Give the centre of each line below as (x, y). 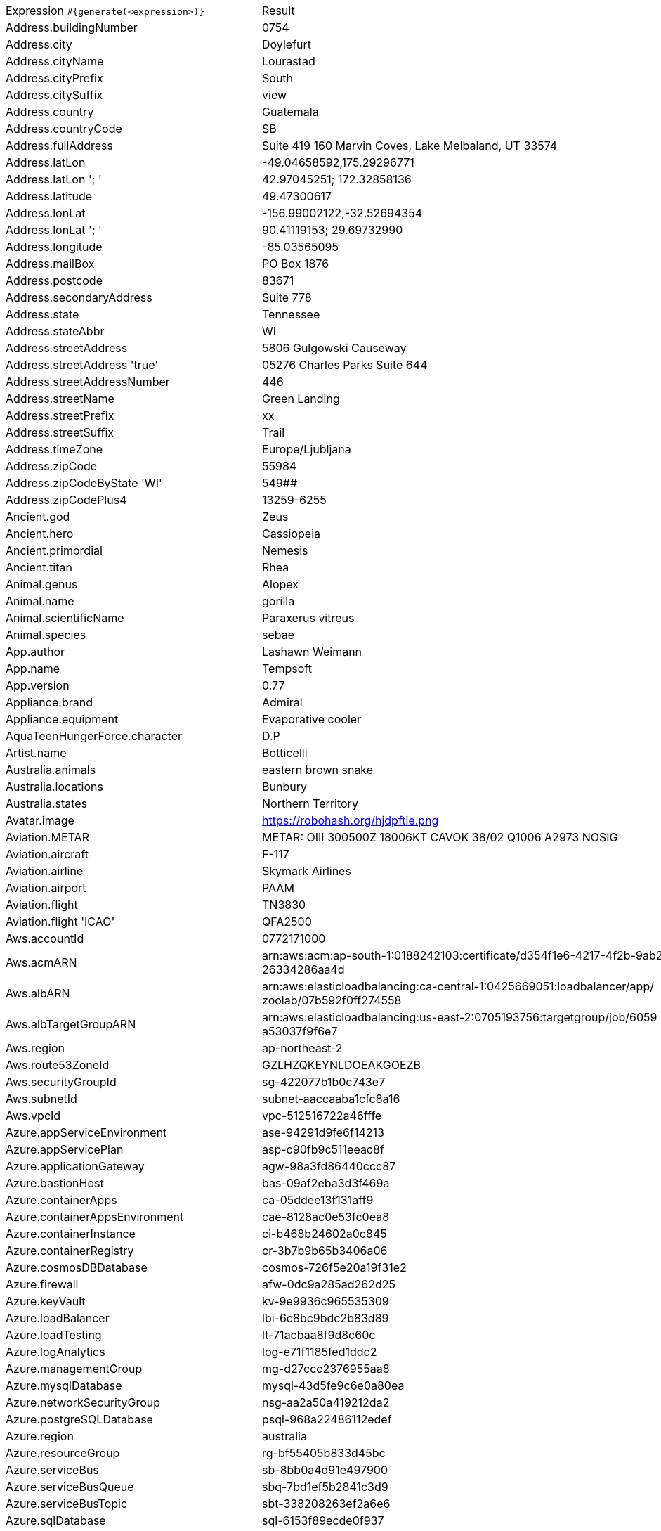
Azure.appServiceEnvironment (86, 1132)
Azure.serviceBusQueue (70, 1487)
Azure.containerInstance (71, 1234)
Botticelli (285, 753)
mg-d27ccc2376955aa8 (326, 1369)
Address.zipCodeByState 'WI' (84, 483)
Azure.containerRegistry (70, 1251)
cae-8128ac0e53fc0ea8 (326, 1217)
